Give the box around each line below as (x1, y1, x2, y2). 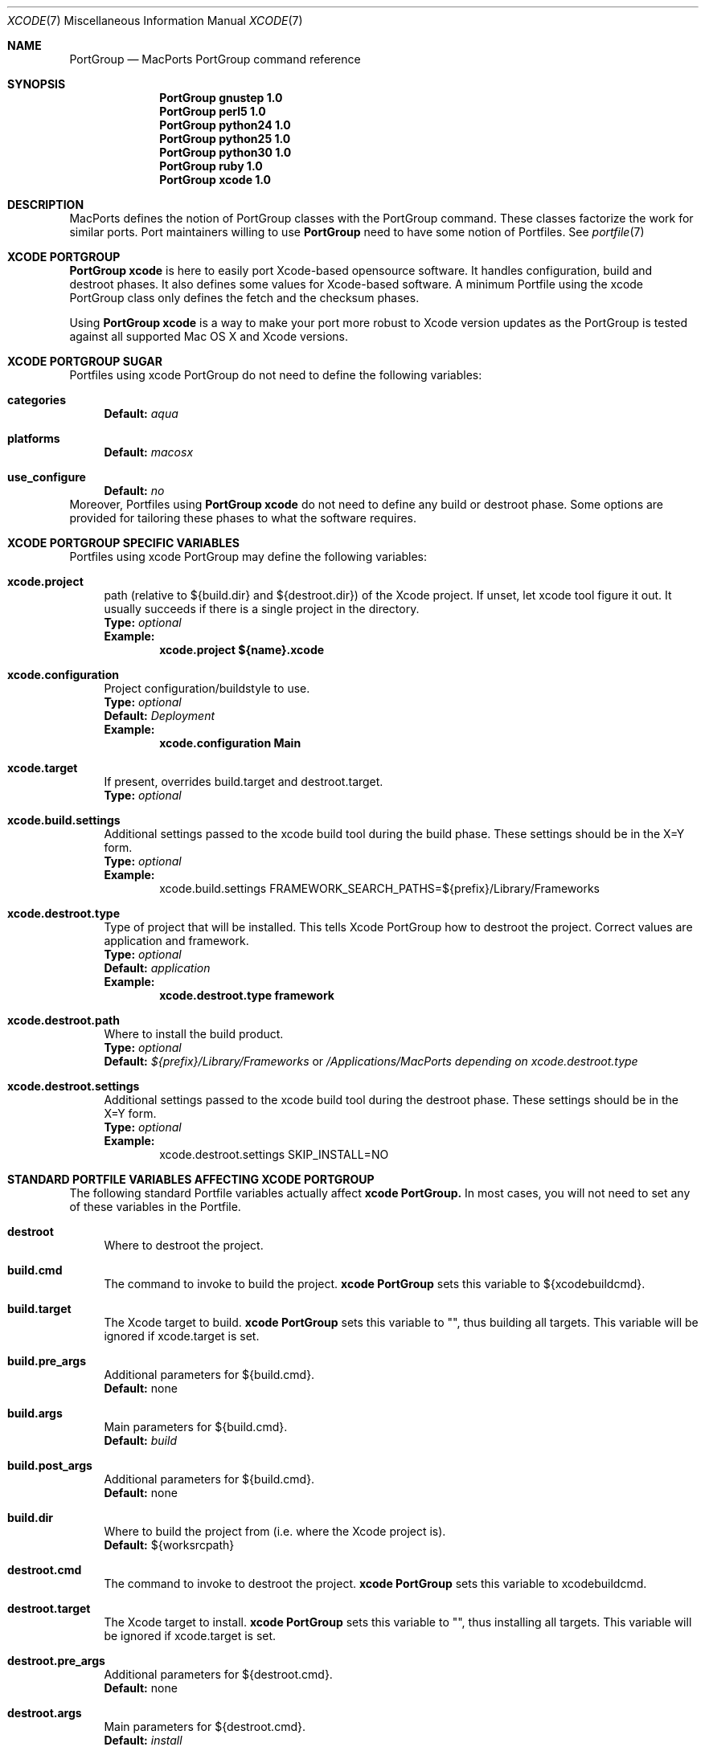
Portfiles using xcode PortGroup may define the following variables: (69, 550, 428, 563)
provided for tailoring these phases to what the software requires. (69, 511, 417, 525)
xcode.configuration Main (159, 736, 301, 750)
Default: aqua (104, 407, 178, 420)
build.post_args (7, 1458, 92, 1472)
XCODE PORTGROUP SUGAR (7, 354, 162, 368)
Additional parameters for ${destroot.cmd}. (104, 1667, 333, 1681)
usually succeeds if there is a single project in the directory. (104, 602, 420, 616)
